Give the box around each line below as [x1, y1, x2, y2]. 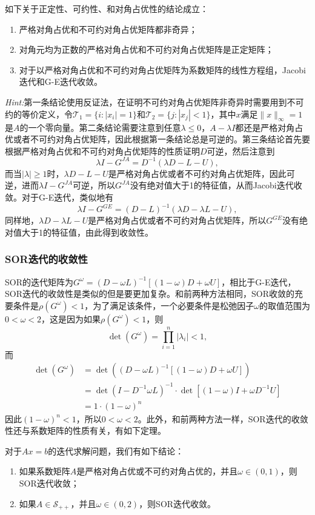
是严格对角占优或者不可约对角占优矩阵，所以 [88, 214, 267, 227]
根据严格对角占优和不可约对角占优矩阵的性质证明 [5, 144, 200, 157]
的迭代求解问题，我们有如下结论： [48, 444, 184, 457]
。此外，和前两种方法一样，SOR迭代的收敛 [138, 412, 308, 425]
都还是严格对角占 [235, 121, 303, 133]
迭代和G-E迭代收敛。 [19, 75, 102, 88]
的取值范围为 [259, 299, 310, 311]
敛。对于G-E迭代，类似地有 [5, 191, 114, 204]
